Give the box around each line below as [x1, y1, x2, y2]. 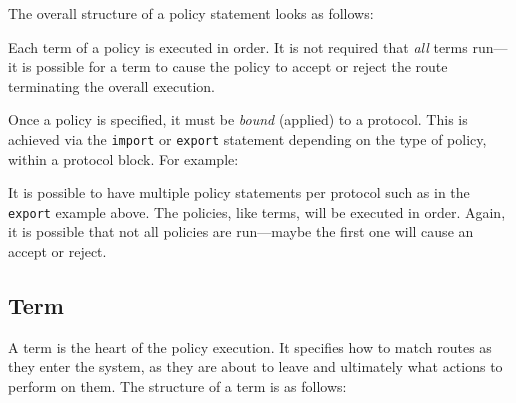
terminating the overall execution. [8, 75, 215, 96]
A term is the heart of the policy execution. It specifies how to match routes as [8, 336, 492, 357]
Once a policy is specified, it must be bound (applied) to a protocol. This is [8, 109, 468, 130]
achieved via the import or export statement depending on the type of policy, [8, 128, 487, 149]
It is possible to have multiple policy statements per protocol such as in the [8, 182, 470, 203]
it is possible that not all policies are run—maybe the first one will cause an [8, 221, 474, 242]
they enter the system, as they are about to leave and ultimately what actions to [8, 356, 503, 377]
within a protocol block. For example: [8, 148, 239, 169]
